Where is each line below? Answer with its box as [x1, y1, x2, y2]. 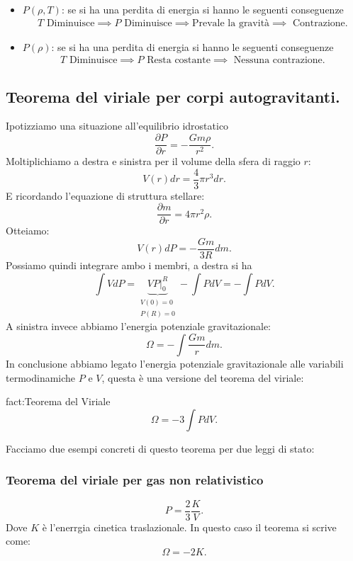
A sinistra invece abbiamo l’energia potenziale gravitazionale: [6, 319, 271, 334]
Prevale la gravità [191, 18, 270, 28]
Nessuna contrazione [233, 55, 323, 66]
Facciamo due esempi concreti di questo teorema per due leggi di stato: [6, 441, 315, 455]
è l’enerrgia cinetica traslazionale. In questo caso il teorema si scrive [42, 519, 337, 534]
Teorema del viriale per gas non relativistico [6, 471, 264, 489]
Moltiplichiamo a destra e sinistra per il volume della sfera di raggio [6, 154, 301, 169]
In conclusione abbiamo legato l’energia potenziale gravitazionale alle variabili [6, 356, 344, 370]
